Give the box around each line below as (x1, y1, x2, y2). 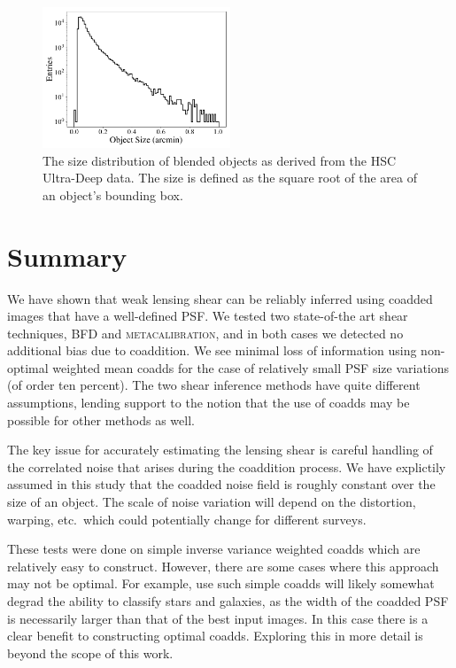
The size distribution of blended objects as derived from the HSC (43, 151, 397, 169)
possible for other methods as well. (7, 410, 195, 429)
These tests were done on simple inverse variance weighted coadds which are (7, 540, 421, 558)
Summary (7, 237, 128, 274)
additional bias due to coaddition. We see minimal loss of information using (7, 341, 417, 360)
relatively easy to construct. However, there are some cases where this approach (7, 556, 439, 575)
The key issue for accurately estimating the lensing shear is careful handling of (7, 440, 433, 459)
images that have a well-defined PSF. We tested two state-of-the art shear (7, 307, 408, 325)
